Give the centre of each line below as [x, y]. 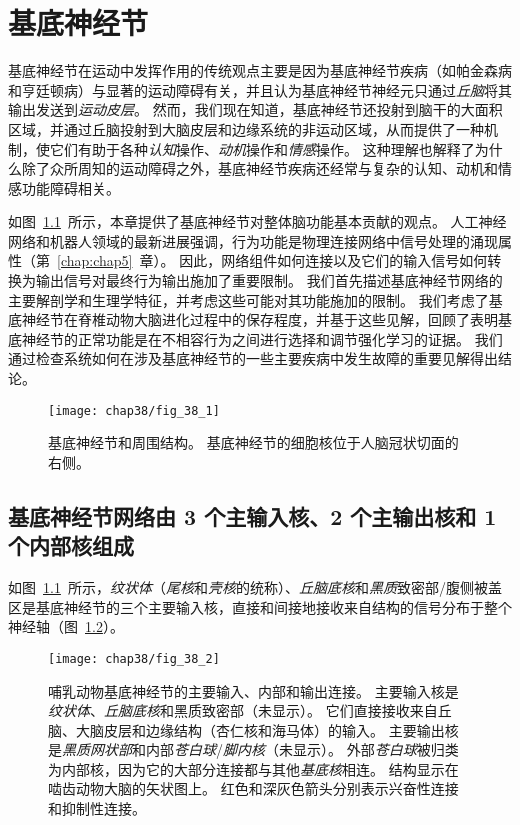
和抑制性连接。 [97, 808]
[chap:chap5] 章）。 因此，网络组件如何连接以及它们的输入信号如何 [272, 260]
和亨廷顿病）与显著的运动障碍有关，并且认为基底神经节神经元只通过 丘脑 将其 [260, 89]
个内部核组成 [71, 545]
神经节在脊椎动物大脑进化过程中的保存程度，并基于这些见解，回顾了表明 [259, 319]
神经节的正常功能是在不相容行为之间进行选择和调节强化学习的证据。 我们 [262, 338]
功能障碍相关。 [70, 187]
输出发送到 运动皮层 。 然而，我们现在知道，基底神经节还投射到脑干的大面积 [255, 109]
